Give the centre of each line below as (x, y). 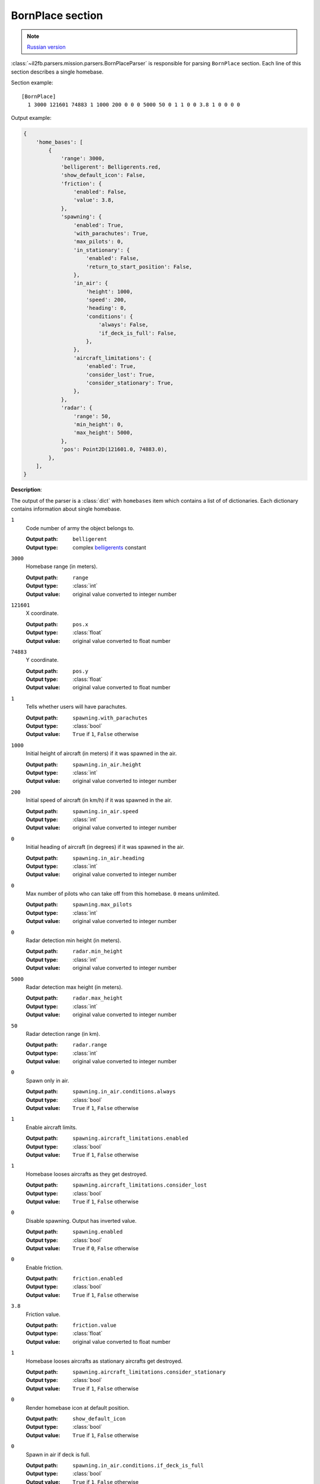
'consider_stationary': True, (130, 383)
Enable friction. (44, 1267)
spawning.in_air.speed (105, 811)
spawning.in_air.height (107, 765)
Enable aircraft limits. (51, 1127)
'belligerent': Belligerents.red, (111, 167)
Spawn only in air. (47, 1080)
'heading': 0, (106, 308)
